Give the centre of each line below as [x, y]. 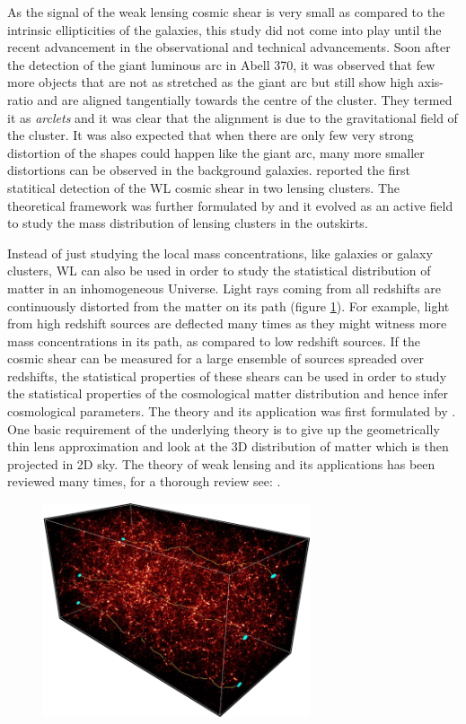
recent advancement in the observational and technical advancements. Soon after [229, 47]
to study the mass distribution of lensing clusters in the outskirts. [188, 223]
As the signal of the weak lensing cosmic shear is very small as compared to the [226, 12]
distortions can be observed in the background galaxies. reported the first [209, 170]
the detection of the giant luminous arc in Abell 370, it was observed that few [221, 64]
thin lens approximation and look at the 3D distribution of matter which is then [228, 446]
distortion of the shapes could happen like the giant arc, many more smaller [216, 152]
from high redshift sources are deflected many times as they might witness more [227, 323]
